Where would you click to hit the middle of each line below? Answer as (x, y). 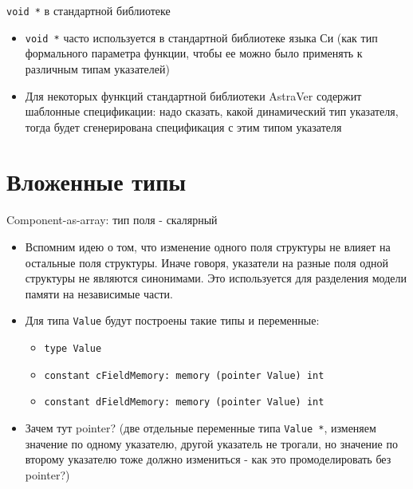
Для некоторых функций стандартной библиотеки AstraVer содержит (193, 95)
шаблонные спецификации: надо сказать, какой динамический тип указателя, (212, 111)
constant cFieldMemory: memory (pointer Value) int (184, 375)
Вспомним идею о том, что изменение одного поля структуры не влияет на (208, 246)
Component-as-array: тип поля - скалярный (112, 220)
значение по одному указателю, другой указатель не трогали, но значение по (211, 443)
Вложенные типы (96, 181)
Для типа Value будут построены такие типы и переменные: (172, 320)
